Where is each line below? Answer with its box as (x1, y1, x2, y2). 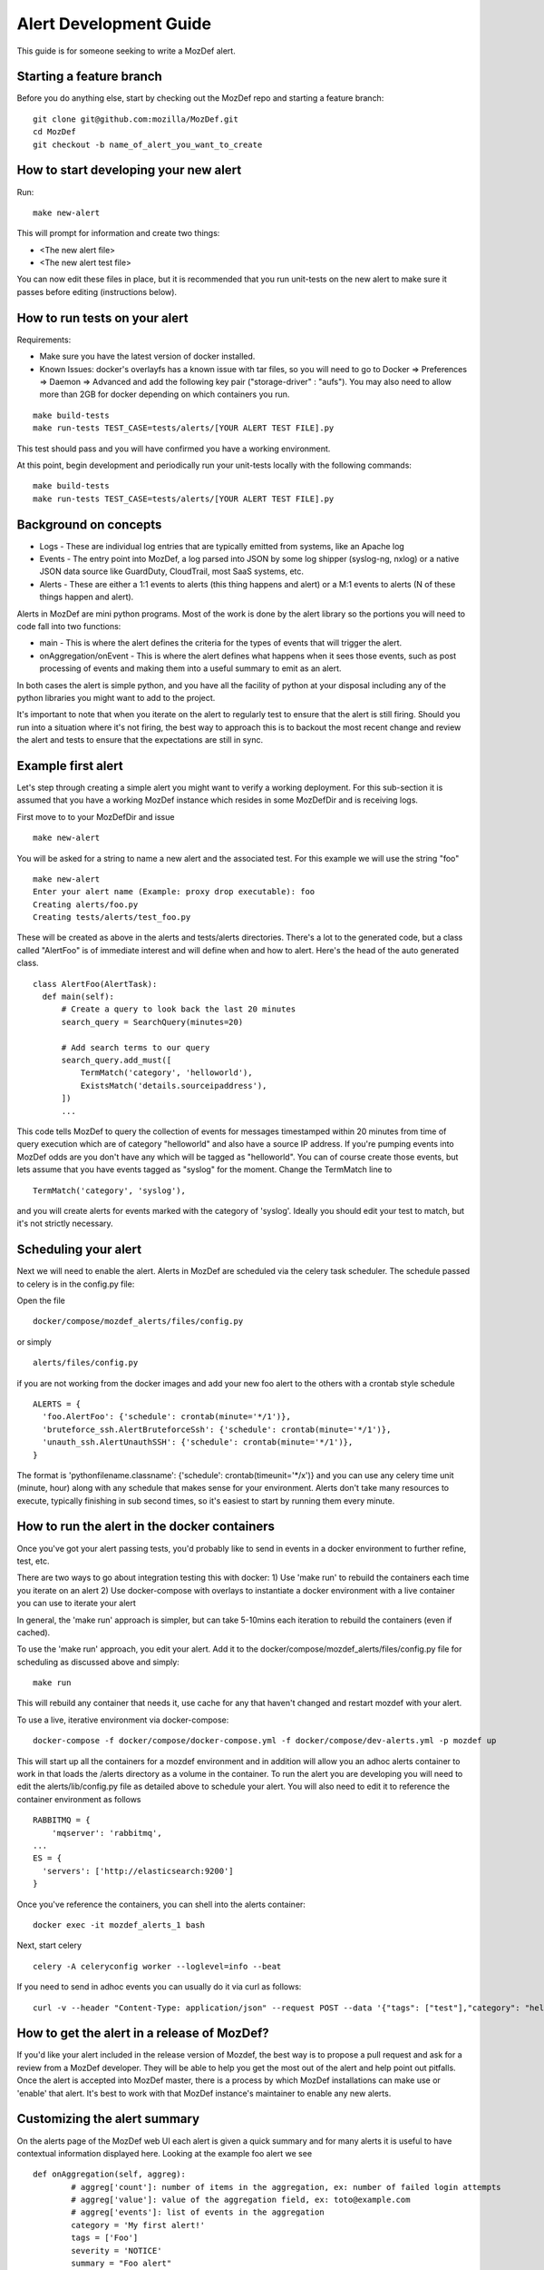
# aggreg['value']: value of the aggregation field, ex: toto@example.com (71, 2195, 411, 2206)
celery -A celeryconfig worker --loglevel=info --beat (33, 1961, 282, 1971)
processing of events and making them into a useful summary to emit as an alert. (39, 663, 342, 674)
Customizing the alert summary (16, 2111, 199, 2127)
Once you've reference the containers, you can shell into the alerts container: (16, 1899, 306, 1910)
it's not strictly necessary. (16, 1218, 113, 1229)
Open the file (16, 1295, 65, 1306)
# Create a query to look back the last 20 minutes (61, 1004, 296, 1014)
